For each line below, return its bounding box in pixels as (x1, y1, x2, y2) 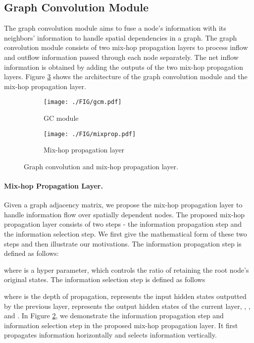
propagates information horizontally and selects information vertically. (4, 330, 217, 340)
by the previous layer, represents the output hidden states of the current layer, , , (4, 300, 251, 311)
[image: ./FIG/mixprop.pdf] (44, 130, 136, 138)
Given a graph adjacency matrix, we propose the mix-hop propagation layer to (4, 199, 243, 210)
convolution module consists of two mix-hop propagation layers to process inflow (4, 42, 248, 52)
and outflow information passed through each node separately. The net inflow (4, 51, 239, 62)
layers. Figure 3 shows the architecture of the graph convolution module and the (4, 71, 248, 82)
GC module (44, 113, 79, 123)
